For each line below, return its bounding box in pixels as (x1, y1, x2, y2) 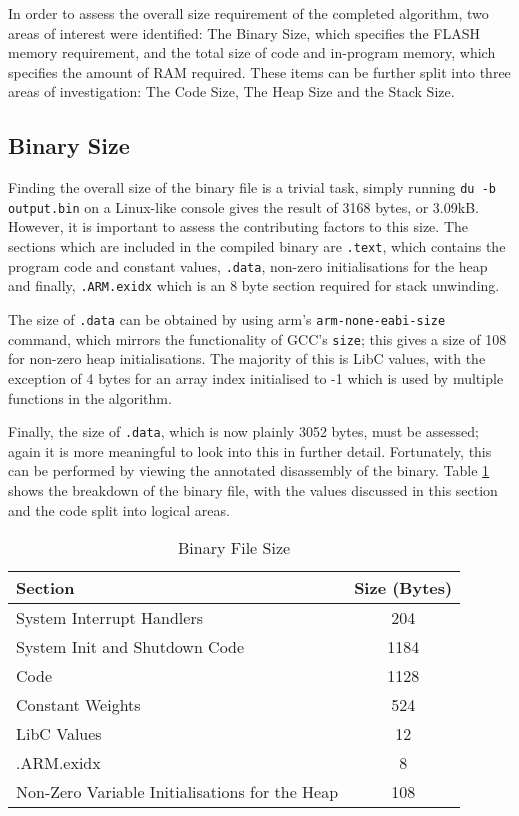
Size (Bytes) (354, 576, 453, 600)
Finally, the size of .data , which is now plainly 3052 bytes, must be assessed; (8, 421, 479, 442)
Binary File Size (178, 536, 291, 560)
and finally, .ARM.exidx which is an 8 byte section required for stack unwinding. (8, 275, 500, 296)
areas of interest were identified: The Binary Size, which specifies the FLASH (8, 22, 480, 43)
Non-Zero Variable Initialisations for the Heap (16, 780, 339, 804)
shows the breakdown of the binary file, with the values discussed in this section (8, 479, 498, 500)
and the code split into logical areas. (8, 499, 230, 520)
